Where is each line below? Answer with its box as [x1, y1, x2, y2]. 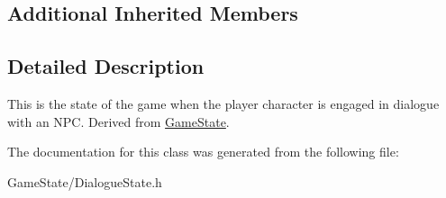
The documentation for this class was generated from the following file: [7, 142, 399, 161]
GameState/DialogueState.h [7, 172, 162, 191]
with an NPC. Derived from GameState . [7, 112, 230, 130]
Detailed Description [7, 52, 205, 80]
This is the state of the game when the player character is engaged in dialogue [7, 94, 440, 112]
